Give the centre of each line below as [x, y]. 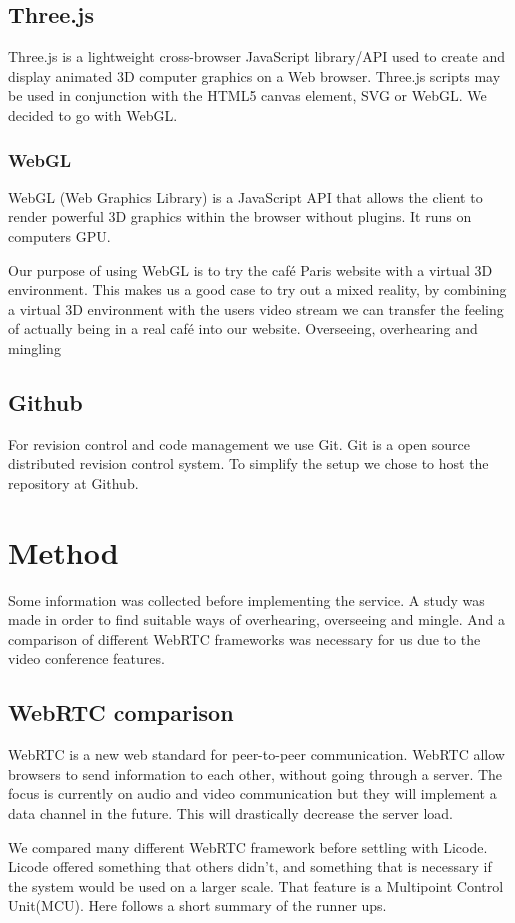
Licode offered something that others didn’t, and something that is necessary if [250, 866]
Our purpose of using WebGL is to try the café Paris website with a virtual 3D [250, 269]
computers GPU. [59, 235]
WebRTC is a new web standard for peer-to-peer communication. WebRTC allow [256, 754]
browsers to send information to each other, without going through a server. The [255, 773]
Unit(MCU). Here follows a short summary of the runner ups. [197, 905]
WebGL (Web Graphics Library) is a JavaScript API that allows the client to [245, 196]
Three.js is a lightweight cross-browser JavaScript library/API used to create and [256, 56]
